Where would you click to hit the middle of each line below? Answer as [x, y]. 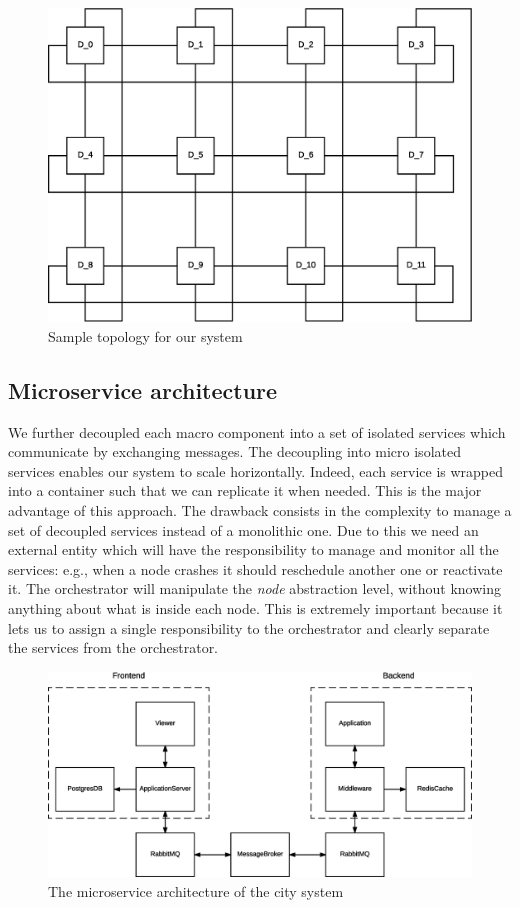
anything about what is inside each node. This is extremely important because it [255, 608]
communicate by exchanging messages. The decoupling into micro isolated [234, 451]
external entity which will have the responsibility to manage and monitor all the [253, 549]
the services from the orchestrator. [113, 647]
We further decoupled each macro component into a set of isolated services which [257, 431]
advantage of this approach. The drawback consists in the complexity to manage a [260, 510]
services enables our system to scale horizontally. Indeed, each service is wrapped [256, 470]
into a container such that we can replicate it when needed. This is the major [245, 490]
